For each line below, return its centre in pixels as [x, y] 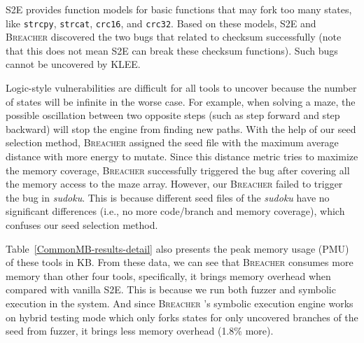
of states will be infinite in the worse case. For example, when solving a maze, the [181, 101]
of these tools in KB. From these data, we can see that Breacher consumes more [180, 262]
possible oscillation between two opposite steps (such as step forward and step [173, 115]
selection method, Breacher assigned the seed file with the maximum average [172, 142]
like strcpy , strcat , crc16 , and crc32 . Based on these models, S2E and [161, 23]
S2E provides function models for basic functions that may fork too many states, [179, 9]
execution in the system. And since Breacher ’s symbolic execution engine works [180, 303]
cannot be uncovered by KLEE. [73, 64]
